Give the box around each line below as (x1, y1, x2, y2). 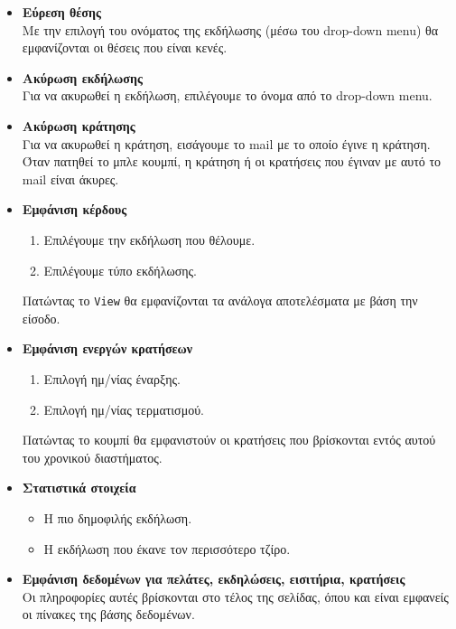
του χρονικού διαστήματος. (22, 447, 163, 466)
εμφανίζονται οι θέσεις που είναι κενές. (22, 38, 228, 57)
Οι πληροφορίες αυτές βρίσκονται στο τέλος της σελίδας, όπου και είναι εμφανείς (22, 587, 449, 606)
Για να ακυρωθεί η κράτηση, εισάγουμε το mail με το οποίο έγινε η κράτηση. (22, 134, 431, 153)
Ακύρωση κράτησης (22, 116, 135, 135)
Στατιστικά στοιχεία (22, 478, 136, 497)
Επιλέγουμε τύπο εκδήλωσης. (43, 260, 197, 279)
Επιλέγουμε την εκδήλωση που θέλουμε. (43, 230, 256, 249)
